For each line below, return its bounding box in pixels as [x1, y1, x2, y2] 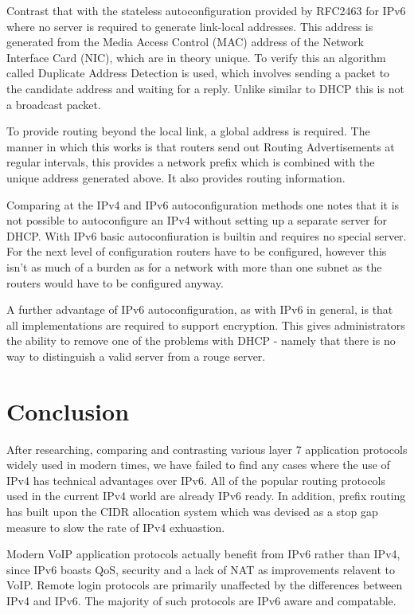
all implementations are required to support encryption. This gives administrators [6, 316, 405, 333]
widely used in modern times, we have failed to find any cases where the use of [6, 456, 390, 473]
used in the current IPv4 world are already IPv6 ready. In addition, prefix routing [6, 487, 406, 504]
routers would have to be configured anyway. [6, 274, 224, 291]
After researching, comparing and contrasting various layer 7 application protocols [6, 440, 408, 457]
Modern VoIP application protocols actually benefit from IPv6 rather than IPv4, [6, 546, 400, 562]
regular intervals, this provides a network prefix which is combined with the [6, 154, 375, 170]
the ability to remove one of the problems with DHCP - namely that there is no [6, 332, 396, 349]
